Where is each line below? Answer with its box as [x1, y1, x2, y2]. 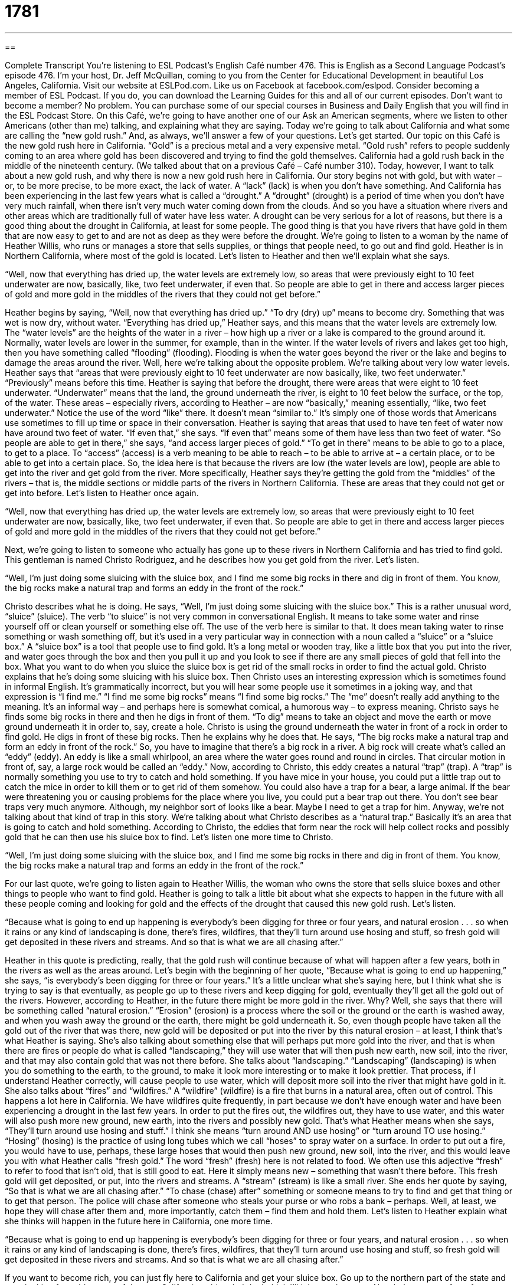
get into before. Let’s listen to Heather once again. [5, 487, 199, 498]
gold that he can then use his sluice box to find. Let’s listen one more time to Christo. [5, 831, 333, 842]
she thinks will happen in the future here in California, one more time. [5, 1215, 273, 1226]
